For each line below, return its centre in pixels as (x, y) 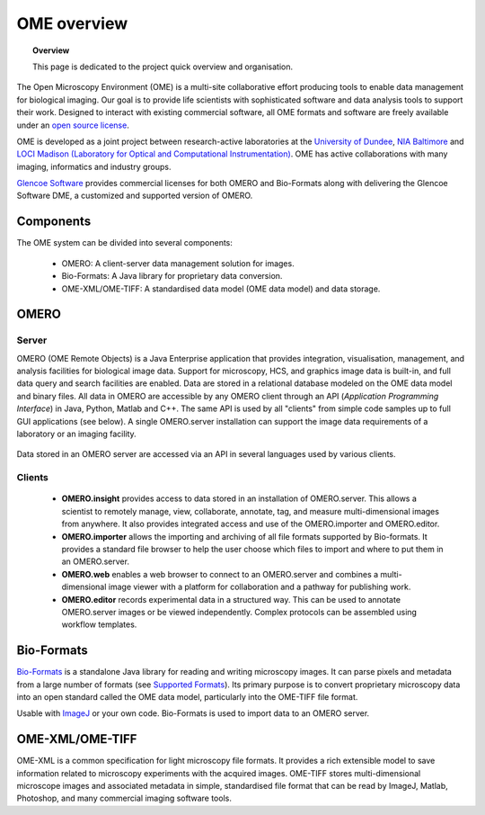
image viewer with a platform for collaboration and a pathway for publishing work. (260, 587)
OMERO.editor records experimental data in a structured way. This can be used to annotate (231, 599)
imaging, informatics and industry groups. (94, 166)
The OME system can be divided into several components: (125, 243)
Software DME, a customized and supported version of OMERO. (135, 196)
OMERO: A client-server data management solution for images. (178, 263)
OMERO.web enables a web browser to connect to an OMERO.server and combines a (220, 574)
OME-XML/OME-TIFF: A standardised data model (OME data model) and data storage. (221, 289)
